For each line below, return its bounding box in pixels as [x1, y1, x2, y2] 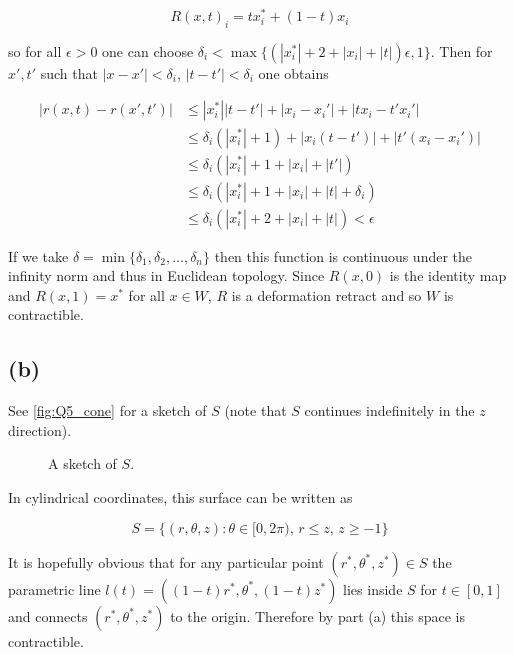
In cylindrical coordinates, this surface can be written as [8, 486, 353, 507]
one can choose [102, 40, 194, 61]
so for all [8, 40, 62, 61]
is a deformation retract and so [231, 284, 422, 305]
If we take [8, 245, 69, 266]
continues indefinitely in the [304, 400, 475, 421]
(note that [224, 400, 287, 421]
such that [40, 62, 98, 83]
